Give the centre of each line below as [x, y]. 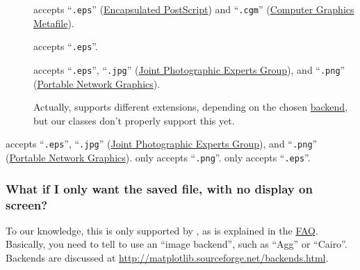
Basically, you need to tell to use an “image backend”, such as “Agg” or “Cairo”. [177, 244]
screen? [27, 204]
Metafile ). [54, 23]
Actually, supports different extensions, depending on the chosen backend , [191, 107]
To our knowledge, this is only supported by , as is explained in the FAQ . [162, 230]
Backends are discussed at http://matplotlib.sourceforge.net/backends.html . [167, 257]
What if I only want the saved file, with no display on [159, 188]
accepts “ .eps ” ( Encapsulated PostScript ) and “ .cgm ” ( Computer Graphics [194, 9]
